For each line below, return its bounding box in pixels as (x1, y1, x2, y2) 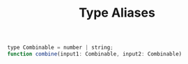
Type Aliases (79, 5, 155, 21)
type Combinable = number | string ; (7, 44, 113, 51)
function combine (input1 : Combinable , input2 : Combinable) (7, 51, 182, 58)
